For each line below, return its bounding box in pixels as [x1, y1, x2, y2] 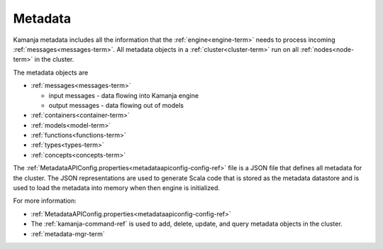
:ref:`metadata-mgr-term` [30, 229, 106, 238]
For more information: [13, 197, 77, 205]
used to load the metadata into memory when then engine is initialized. [13, 184, 220, 192]
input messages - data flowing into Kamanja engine [48, 91, 199, 99]
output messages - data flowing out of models [48, 101, 184, 109]
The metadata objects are [13, 68, 89, 77]
